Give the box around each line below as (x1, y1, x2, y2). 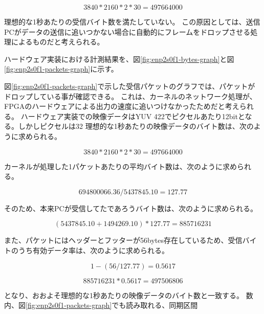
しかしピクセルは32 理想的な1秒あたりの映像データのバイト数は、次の (18, 121, 254, 131)
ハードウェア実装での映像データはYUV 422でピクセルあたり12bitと (20, 110, 245, 121)
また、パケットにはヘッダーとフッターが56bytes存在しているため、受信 (4, 235, 243, 245)
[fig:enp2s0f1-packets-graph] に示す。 (4, 63, 118, 74)
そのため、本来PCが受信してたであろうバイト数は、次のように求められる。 (4, 203, 258, 213)
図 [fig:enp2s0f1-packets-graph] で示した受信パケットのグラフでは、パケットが (4, 80, 255, 91)
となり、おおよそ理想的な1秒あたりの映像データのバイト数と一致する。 (4, 289, 244, 300)
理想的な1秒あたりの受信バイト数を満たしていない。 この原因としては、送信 (4, 16, 260, 27)
